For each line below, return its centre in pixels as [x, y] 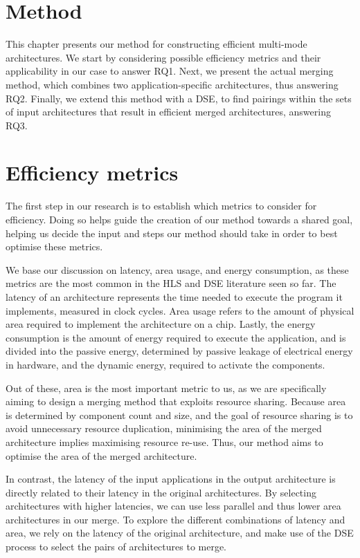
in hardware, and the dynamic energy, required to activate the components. [165, 364]
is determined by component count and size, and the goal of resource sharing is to [179, 415]
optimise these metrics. [54, 247]
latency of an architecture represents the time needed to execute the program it [174, 296]
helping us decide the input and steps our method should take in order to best [172, 233]
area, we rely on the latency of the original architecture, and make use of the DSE [180, 533]
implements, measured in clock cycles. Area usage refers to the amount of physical [180, 310]
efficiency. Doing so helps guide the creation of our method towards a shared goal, [179, 219]
